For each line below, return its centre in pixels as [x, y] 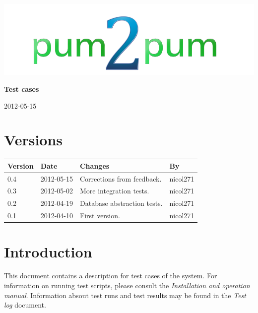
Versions [33, 140]
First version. [100, 216]
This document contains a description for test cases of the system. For [111, 276]
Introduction [48, 252]
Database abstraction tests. [121, 203]
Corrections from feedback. [121, 178]
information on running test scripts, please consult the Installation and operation [127, 285]
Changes [95, 165]
